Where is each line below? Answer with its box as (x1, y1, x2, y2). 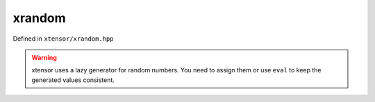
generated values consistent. (31, 76, 115, 84)
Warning (31, 53, 57, 61)
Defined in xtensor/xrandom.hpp (12, 34, 114, 43)
